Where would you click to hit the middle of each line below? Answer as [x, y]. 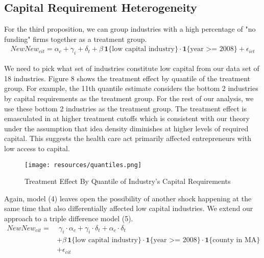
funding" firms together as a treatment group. [76, 39]
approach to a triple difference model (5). [69, 218]
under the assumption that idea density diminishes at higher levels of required [126, 128]
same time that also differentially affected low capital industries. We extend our [129, 208]
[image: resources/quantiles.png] [83, 165]
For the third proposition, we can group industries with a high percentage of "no [130, 29]
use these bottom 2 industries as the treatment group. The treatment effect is [125, 108]
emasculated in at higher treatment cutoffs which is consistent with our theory [127, 118]
